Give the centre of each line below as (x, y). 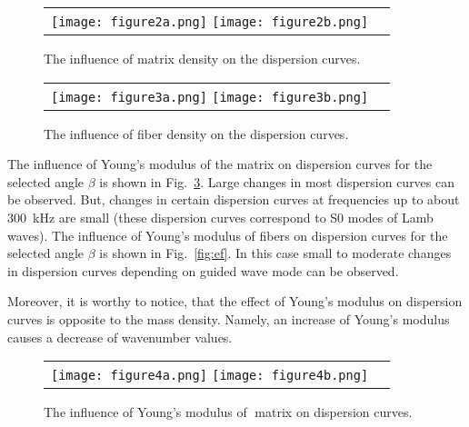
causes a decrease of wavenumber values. (120, 337)
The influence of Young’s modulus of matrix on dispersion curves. (228, 412)
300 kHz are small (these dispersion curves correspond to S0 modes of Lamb (220, 217)
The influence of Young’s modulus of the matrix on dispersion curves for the (220, 164)
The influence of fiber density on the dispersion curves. (196, 133)
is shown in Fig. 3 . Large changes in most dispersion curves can (277, 181)
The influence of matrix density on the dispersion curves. (202, 58)
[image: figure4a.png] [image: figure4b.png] (210, 376)
